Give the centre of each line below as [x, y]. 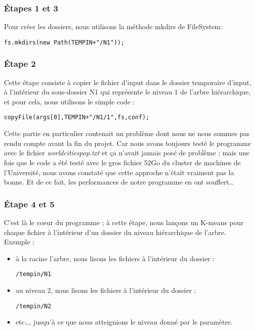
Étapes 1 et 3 [31, 8]
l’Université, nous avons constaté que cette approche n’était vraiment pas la [119, 172]
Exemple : [19, 242]
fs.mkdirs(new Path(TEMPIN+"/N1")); [64, 42]
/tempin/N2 [33, 306]
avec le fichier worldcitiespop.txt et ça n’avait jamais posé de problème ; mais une [127, 153]
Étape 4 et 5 [29, 204]
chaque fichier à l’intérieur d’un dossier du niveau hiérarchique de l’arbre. [115, 232]
